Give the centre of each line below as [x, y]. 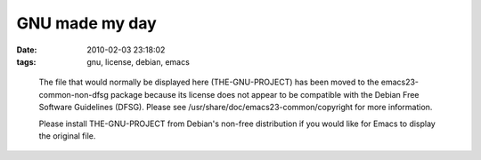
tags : [26, 61]
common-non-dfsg [73, 94]
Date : [27, 50]
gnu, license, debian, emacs [139, 61]
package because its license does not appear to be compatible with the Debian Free [265, 94]
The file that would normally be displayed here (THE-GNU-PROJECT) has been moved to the [209, 82]
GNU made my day [87, 23]
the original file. [67, 136]
